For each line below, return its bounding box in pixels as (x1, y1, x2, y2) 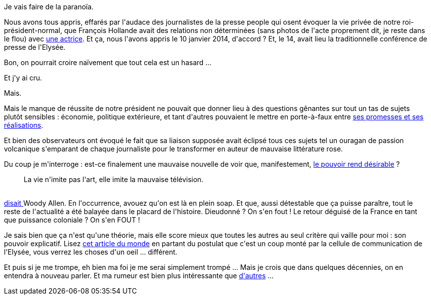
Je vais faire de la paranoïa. (4, 2, 94, 11)
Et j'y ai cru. (4, 74, 42, 82)
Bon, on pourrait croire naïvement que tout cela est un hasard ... (4, 58, 212, 67)
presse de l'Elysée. (4, 43, 66, 51)
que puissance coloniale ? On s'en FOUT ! (4, 216, 140, 224)
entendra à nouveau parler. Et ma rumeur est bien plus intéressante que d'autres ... (4, 271, 274, 280)
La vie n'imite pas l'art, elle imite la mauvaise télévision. (24, 175, 203, 184)
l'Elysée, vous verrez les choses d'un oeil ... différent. (4, 248, 178, 256)
